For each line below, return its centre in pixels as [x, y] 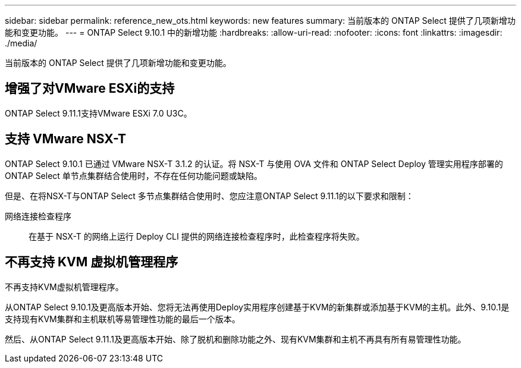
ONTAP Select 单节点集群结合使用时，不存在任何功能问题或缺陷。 [134, 175]
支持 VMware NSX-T [66, 139]
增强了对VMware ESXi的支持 [90, 89]
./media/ [21, 43]
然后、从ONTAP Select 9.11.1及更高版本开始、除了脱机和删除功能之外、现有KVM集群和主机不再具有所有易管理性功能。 [236, 339]
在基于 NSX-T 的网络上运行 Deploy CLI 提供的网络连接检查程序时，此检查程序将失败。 [197, 236]
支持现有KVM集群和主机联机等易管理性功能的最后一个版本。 [123, 319]
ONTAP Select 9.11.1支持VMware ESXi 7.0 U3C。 [98, 113]
